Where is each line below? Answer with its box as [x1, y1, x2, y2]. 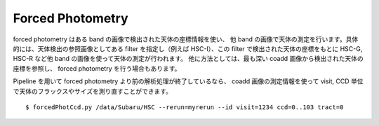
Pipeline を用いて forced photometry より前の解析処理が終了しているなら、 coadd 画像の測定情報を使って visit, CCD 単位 [13, 77, 364, 85]
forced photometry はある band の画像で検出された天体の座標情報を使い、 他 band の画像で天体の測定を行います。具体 [13, 35, 359, 43]
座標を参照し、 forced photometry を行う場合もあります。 [13, 64, 181, 73]
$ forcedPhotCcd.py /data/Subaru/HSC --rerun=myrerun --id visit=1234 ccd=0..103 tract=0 [25, 103, 344, 111]
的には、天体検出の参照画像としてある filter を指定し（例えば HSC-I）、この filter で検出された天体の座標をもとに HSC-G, [13, 44, 363, 52]
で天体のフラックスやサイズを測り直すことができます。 [13, 87, 172, 95]
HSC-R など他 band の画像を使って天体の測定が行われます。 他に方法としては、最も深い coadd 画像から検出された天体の [13, 55, 364, 63]
